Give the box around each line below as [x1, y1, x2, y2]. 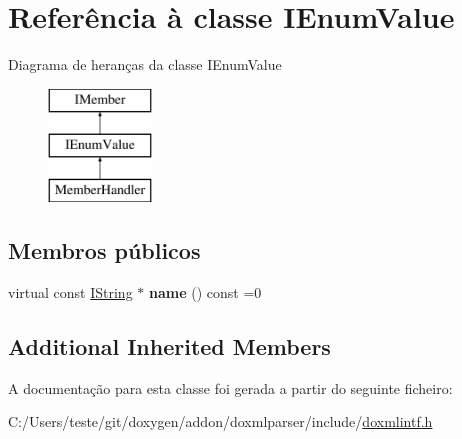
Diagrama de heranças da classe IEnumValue [8, 54, 282, 75]
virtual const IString [8, 281, 133, 302]
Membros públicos [8, 235, 201, 266]
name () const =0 [148, 281, 262, 302]
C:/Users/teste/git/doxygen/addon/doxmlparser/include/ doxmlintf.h [8, 411, 433, 432]
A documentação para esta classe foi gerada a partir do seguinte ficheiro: [8, 377, 453, 398]
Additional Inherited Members [8, 330, 331, 361]
